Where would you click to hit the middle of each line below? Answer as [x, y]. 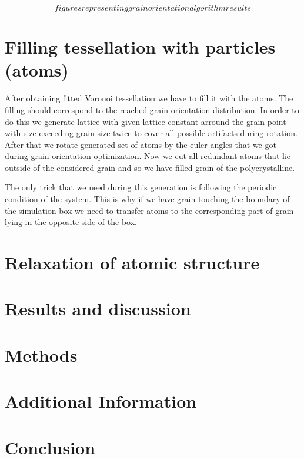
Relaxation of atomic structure [132, 262]
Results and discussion [98, 308]
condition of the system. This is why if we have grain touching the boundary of [147, 199]
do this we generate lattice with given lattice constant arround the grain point [146, 121]
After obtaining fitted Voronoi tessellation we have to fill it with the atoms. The [149, 98]
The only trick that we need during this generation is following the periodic [141, 187]
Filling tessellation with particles [140, 47]
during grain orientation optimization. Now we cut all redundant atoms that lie [148, 156]
